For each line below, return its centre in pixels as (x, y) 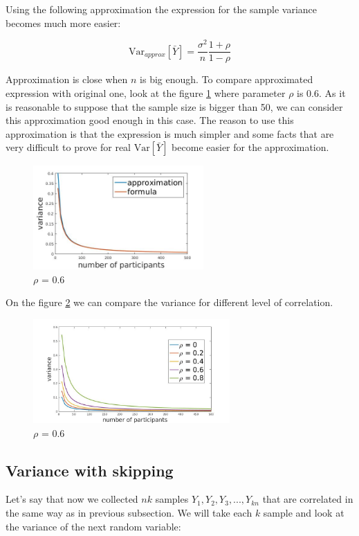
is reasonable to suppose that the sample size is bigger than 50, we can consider (174, 106)
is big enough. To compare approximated (227, 79)
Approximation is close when (67, 79)
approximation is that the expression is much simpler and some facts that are (170, 133)
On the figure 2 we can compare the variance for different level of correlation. (169, 302)
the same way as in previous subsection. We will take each (129, 513)
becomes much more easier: (63, 23)
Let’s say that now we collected (72, 499)
